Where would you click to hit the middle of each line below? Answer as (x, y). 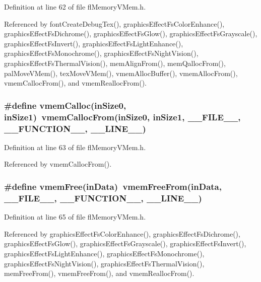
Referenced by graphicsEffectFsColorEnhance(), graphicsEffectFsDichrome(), (122, 233)
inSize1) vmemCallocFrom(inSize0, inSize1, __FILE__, (122, 117)
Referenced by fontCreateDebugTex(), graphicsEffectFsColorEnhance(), (114, 23)
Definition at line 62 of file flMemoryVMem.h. (75, 7)
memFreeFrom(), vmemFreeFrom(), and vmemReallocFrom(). (99, 273)
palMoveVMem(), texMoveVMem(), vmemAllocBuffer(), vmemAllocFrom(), (121, 73)
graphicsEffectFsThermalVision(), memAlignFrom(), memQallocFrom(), (115, 63)
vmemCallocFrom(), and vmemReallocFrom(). (75, 83)
